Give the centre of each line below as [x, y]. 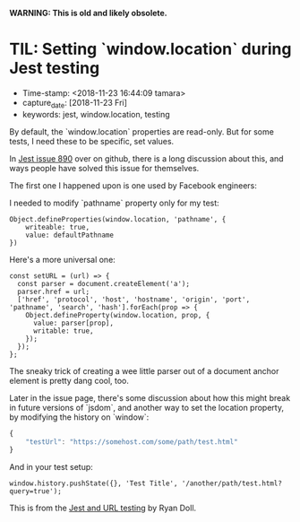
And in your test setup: [51, 467]
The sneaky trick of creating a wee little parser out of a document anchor [144, 370]
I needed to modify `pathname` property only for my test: [114, 203]
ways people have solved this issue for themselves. [104, 168]
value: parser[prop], [73, 323]
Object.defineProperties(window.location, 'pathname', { [118, 219]
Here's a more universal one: [63, 259]
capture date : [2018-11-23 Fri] [75, 104]
